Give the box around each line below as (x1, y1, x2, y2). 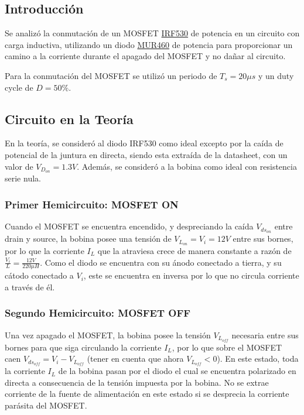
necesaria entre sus (231, 328, 299, 341)
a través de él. (5, 280, 55, 293)
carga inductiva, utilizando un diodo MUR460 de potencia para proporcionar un (5, 38, 293, 50)
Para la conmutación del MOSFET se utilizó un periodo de (5, 69, 217, 81)
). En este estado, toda (217, 352, 299, 365)
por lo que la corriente (5, 244, 84, 256)
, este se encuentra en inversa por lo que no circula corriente (83, 269, 299, 282)
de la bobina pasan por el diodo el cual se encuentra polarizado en (58, 365, 296, 377)
